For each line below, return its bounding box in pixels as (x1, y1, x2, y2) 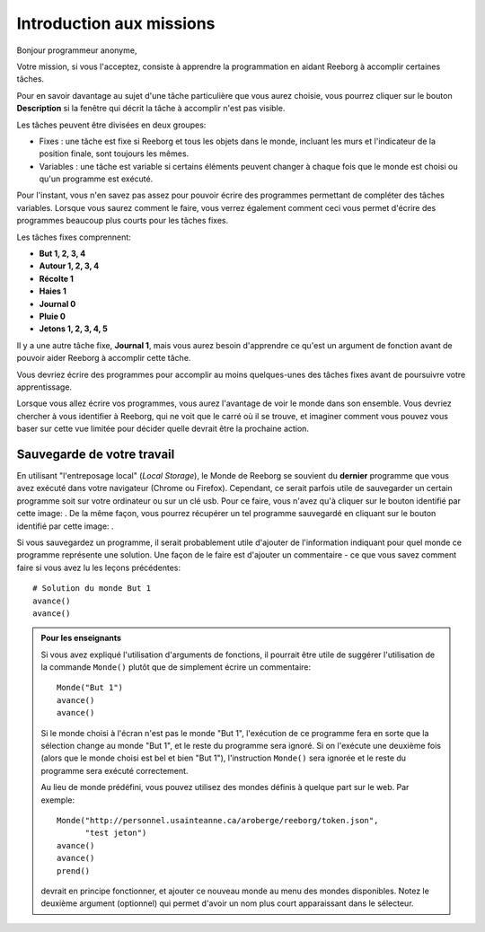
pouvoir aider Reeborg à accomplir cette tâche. (16, 353, 191, 364)
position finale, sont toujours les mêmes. (39, 148, 190, 159)
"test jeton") (84, 828, 147, 839)
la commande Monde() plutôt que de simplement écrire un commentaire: (40, 662, 312, 673)
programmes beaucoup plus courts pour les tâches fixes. (16, 215, 229, 226)
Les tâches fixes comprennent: (16, 232, 132, 242)
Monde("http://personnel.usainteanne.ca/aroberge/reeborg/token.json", (57, 815, 379, 825)
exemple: (40, 795, 75, 805)
